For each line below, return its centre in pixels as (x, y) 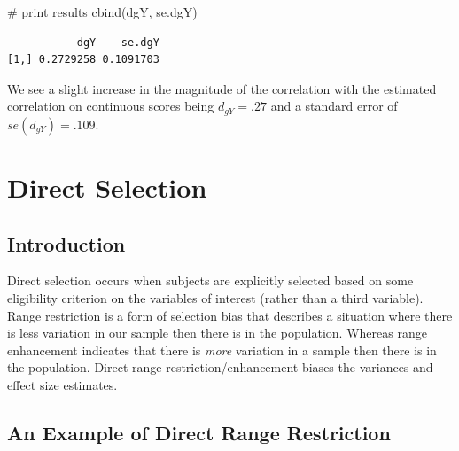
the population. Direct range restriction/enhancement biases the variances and (220, 367)
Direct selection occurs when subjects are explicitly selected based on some (210, 280)
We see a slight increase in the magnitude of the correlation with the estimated (222, 88)
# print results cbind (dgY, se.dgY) (102, 12)
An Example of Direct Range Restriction (199, 432)
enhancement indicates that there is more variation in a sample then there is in (222, 350)
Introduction (66, 243)
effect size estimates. (62, 384)
